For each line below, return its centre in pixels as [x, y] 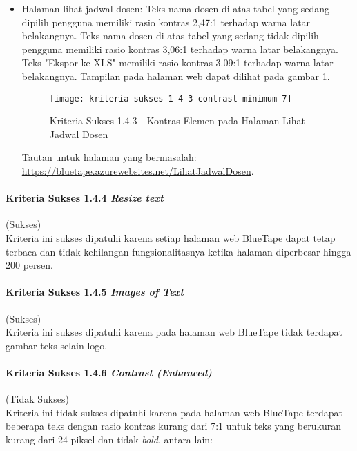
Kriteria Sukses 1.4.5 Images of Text [95, 292]
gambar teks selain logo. [57, 345]
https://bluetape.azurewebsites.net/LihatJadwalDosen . [138, 171]
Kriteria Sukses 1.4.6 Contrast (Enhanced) [109, 372]
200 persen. [29, 265]
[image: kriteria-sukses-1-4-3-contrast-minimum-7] [171, 98]
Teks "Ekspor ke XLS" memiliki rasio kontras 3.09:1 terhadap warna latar [177, 63]
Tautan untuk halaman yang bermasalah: [109, 157]
